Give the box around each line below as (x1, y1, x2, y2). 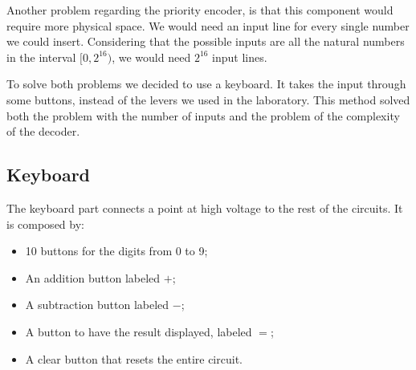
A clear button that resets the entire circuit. (25, 350, 243, 367)
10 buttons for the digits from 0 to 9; (25, 242, 208, 259)
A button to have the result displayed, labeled (25, 323, 252, 340)
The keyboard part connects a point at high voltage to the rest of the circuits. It (6, 199, 403, 216)
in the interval (6, 48, 76, 65)
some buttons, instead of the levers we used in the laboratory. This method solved (6, 91, 410, 108)
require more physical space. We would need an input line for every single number (6, 17, 410, 34)
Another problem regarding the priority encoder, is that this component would (6, 2, 394, 18)
